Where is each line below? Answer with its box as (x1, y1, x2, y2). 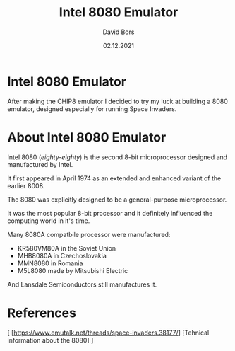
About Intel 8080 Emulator (7, 129, 167, 145)
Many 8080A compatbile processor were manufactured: (7, 230, 171, 238)
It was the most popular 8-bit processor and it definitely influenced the (7, 209, 213, 217)
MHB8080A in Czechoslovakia (17, 251, 107, 260)
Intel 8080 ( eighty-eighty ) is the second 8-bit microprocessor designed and (7, 153, 228, 161)
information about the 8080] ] (7, 335, 94, 344)
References (7, 305, 76, 321)
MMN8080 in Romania (17, 259, 83, 267)
